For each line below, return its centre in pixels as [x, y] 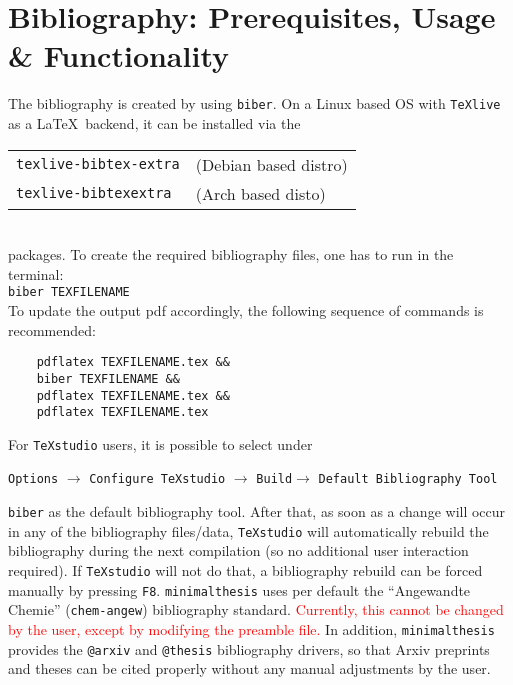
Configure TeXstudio [157, 479]
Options [33, 479]
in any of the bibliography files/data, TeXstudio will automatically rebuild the [248, 530]
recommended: [52, 329]
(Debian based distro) [271, 164]
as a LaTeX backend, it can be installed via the [154, 122]
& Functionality [119, 55]
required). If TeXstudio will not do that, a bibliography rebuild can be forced [245, 570]
